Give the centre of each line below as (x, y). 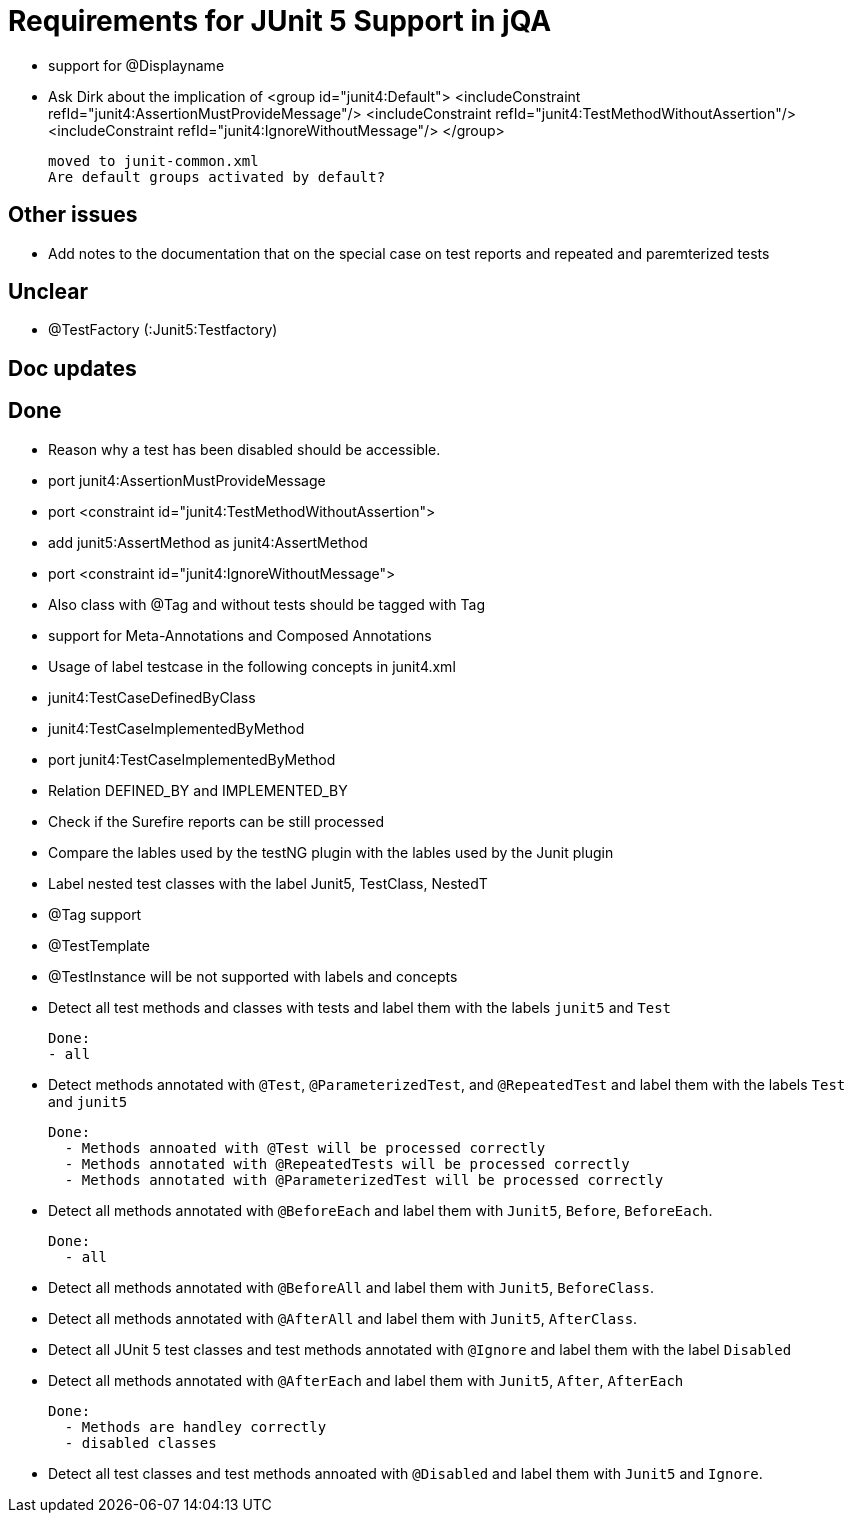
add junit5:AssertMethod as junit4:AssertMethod (208, 542)
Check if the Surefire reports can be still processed (216, 821)
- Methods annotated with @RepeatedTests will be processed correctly (347, 1163)
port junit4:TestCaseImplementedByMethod (192, 759)
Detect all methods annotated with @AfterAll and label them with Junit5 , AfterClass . (343, 1318)
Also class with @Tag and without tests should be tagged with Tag (266, 604)
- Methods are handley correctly (195, 1426)
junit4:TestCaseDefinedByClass (152, 697)
